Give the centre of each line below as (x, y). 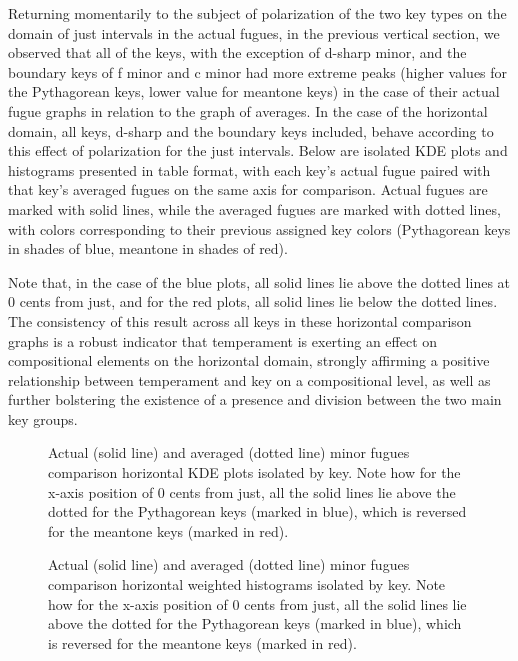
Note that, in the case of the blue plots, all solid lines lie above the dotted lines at (259, 281)
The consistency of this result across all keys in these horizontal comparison (240, 320)
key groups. (43, 418)
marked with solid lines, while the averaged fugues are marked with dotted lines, (254, 208)
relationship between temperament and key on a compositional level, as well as (249, 379)
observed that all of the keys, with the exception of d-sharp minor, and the (237, 52)
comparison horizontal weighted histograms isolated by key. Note (247, 584)
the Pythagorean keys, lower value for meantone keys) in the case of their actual (254, 91)
